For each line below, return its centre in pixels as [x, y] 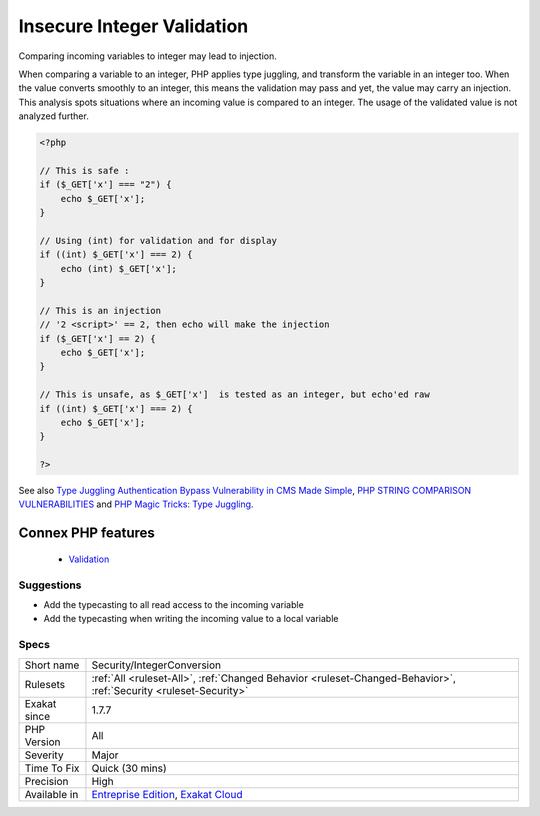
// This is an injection [100, 310]
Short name [52, 665]
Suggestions [50, 585]
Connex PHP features [86, 533]
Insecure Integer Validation [133, 26]
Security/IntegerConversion [156, 665]
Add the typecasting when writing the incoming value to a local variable [191, 619]
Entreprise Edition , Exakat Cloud [167, 794]
